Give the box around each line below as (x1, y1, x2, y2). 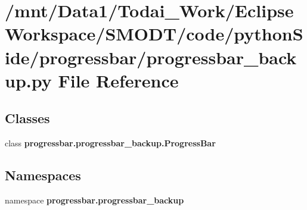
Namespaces (5, 166, 81, 184)
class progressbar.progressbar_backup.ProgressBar (5, 137, 216, 149)
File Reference (58, 68, 179, 92)
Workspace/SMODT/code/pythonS (5, 21, 303, 46)
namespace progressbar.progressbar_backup (5, 193, 184, 206)
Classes (5, 109, 50, 127)
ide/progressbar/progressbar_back (5, 45, 297, 69)
